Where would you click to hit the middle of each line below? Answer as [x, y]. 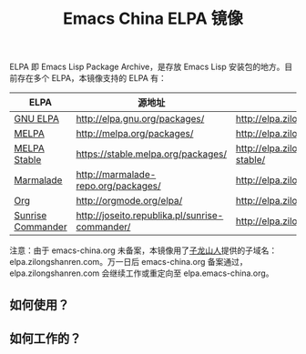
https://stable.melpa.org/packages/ [152, 154]
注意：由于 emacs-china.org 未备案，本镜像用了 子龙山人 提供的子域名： [143, 250]
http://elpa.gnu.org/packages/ [140, 119]
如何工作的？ [46, 338]
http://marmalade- [116, 175]
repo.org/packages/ [118, 186]
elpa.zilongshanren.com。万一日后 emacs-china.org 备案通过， [128, 262]
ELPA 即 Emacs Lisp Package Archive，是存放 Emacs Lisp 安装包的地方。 [147, 67]
